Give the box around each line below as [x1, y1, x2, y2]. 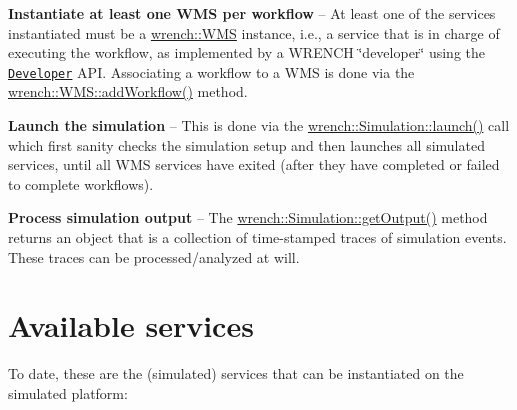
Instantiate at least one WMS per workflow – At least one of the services [8, 3, 496, 23]
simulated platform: [8, 382, 128, 403]
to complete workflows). [8, 173, 154, 194]
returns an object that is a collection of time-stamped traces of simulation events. [8, 227, 507, 247]
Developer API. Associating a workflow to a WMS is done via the [8, 61, 415, 82]
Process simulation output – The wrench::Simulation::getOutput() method [8, 207, 488, 228]
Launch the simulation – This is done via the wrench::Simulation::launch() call [8, 115, 510, 136]
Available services [8, 305, 254, 346]
